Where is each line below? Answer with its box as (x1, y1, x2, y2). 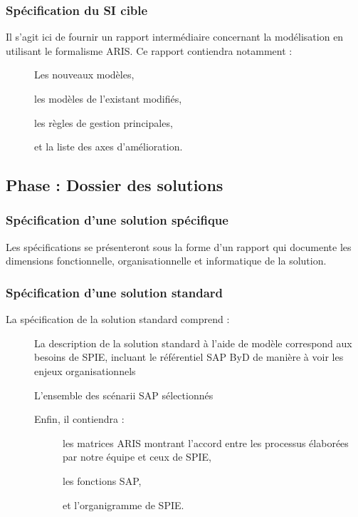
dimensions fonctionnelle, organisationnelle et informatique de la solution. (6, 253, 327, 268)
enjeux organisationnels (34, 363, 136, 378)
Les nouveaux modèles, (34, 67, 135, 82)
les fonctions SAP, (63, 473, 142, 488)
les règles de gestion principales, (34, 115, 173, 130)
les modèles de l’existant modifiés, (34, 91, 182, 106)
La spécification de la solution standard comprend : (6, 312, 230, 327)
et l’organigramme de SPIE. (63, 497, 184, 512)
